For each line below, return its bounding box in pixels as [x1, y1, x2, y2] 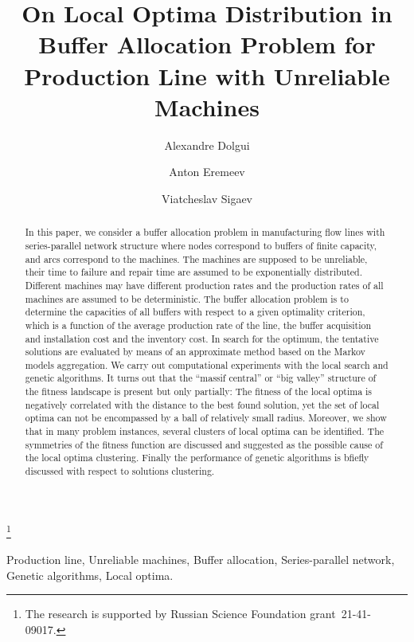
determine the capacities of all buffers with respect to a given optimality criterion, [25, 305, 365, 319]
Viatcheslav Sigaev [161, 190, 252, 206]
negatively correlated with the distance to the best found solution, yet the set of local [25, 397, 380, 411]
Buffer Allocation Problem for [38, 28, 376, 61]
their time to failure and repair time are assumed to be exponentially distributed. [25, 265, 362, 279]
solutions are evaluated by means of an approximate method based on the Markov [25, 345, 365, 358]
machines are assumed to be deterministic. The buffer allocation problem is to [25, 292, 349, 305]
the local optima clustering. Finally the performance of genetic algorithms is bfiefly [25, 451, 369, 464]
